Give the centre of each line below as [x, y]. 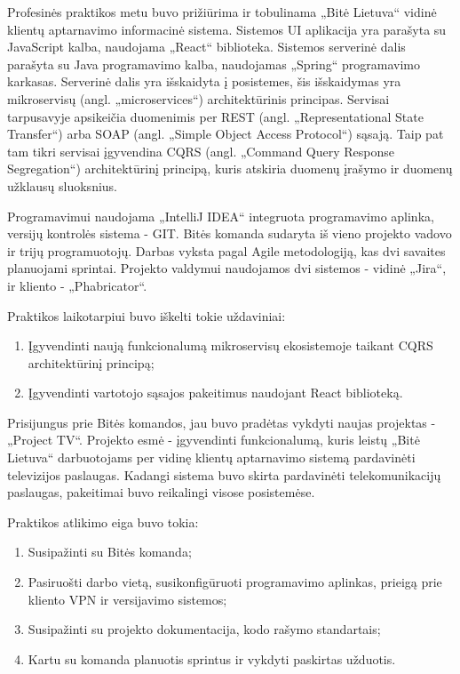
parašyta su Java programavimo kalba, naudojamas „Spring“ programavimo [214, 64]
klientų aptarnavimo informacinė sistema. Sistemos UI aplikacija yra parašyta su [227, 29]
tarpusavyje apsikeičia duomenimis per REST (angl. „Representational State [215, 116]
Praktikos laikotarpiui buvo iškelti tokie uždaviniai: [147, 315]
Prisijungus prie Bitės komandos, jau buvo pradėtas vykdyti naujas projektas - [222, 422]
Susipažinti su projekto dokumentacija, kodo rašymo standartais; [204, 629]
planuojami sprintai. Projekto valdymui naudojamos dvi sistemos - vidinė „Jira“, [227, 268]
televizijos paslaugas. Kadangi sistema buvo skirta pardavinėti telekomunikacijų [224, 474]
